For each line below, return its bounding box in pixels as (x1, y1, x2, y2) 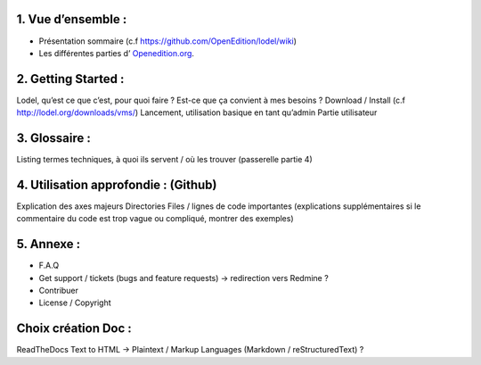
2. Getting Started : (16, 71, 125, 87)
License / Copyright (38, 297, 111, 308)
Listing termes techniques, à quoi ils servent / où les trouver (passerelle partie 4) (16, 154, 314, 165)
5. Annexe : (16, 236, 81, 252)
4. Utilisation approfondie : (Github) (16, 177, 217, 192)
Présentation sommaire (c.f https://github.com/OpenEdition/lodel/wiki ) (38, 36, 298, 46)
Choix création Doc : (16, 321, 133, 336)
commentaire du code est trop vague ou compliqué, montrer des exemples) (16, 213, 294, 224)
